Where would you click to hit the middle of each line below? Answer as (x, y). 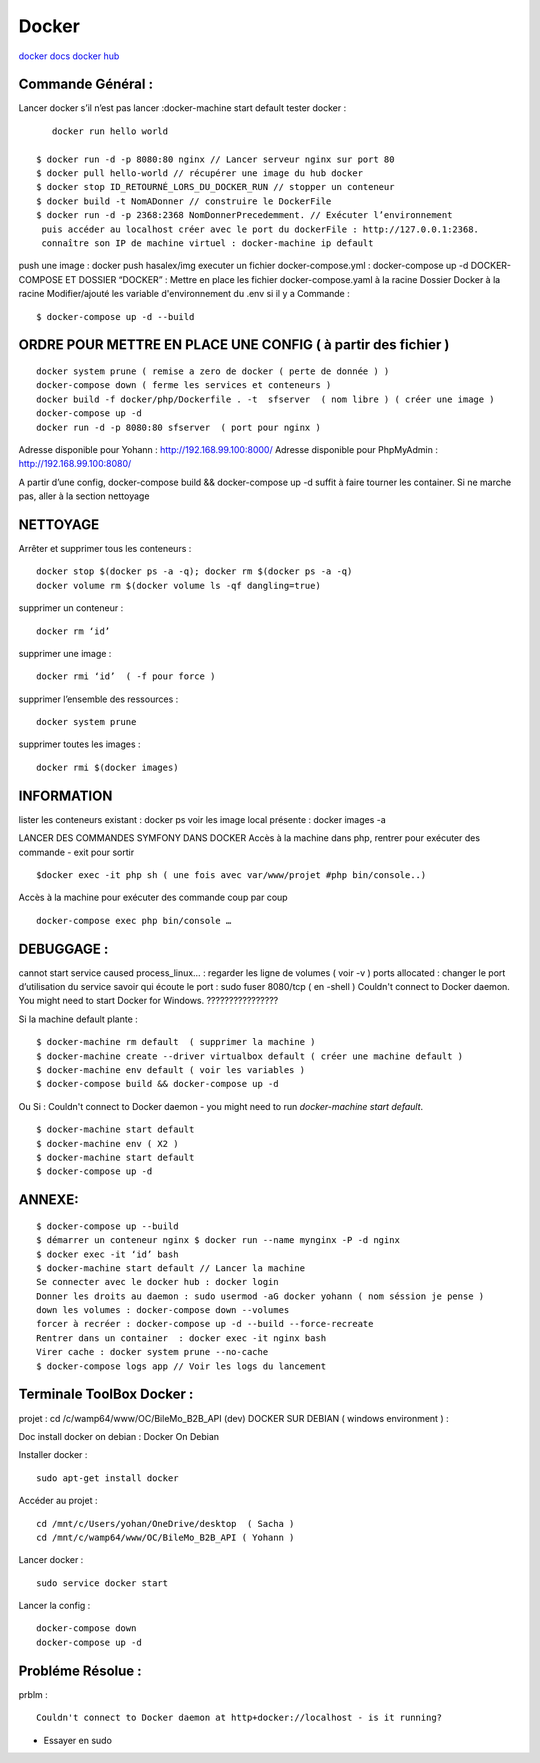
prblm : (33, 1694)
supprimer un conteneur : (71, 608)
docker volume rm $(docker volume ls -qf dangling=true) (179, 585)
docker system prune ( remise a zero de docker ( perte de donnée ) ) (213, 371)
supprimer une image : (65, 653)
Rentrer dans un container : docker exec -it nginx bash (181, 1338)
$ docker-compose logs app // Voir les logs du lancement (181, 1366)
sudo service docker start (102, 1583)
